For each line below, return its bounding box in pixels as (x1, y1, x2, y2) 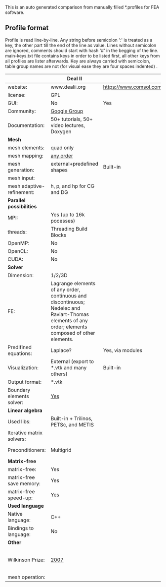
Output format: (7, 378, 42, 385)
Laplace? (50, 347, 72, 353)
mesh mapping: (7, 152, 43, 159)
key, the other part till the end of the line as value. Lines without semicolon (5, 42, 157, 48)
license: (7, 91, 26, 98)
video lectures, (50, 121, 85, 128)
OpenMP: (7, 239, 30, 246)
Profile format (5, 24, 49, 32)
